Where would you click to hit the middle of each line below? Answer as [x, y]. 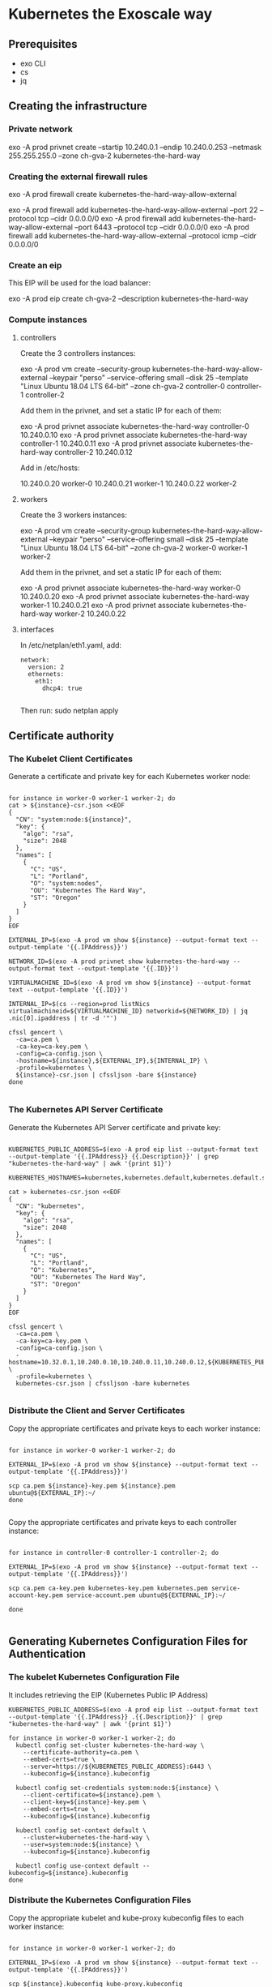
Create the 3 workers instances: [73, 515]
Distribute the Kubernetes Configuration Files [100, 1900]
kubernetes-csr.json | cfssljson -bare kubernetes [103, 1383]
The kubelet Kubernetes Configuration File [94, 1677]
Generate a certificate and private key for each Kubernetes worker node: [130, 777]
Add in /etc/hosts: [50, 468]
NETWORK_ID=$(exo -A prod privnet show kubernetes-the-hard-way [119, 961]
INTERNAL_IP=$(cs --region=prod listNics [79, 1004]
